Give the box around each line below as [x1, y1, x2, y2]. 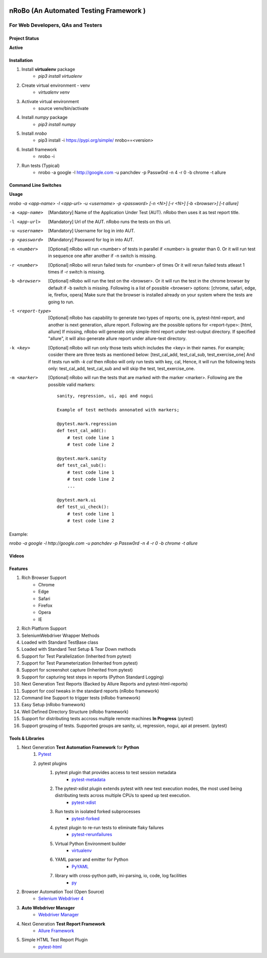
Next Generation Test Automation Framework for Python [21, 744, 139, 750]
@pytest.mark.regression [57, 421, 117, 426]
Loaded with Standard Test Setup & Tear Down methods [21, 646, 136, 652]
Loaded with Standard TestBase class [21, 639, 98, 645]
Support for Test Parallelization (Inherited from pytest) [21, 653, 132, 659]
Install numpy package [21, 114, 68, 120]
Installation [9, 57, 33, 63]
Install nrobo [21, 130, 47, 136]
